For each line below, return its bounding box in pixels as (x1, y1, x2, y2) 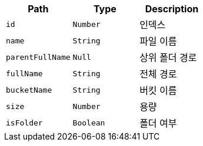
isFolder (6, 118, 43, 127)
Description (145, 3, 199, 15)
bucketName (6, 85, 52, 94)
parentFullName (6, 52, 71, 62)
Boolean (72, 118, 105, 127)
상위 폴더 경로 (139, 52, 197, 63)
